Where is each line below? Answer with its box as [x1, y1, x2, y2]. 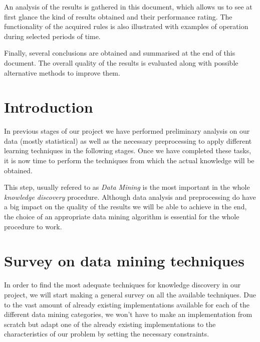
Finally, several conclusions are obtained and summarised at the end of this [4, 48, 235, 58]
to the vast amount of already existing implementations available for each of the [4, 299, 249, 309]
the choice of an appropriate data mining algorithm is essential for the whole [4, 211, 239, 222]
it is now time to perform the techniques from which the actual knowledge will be [4, 155, 254, 166]
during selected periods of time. [4, 31, 101, 41]
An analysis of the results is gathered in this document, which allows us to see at [4, 2, 252, 12]
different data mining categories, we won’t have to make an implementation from [4, 309, 252, 319]
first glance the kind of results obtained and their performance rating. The [4, 11, 232, 22]
